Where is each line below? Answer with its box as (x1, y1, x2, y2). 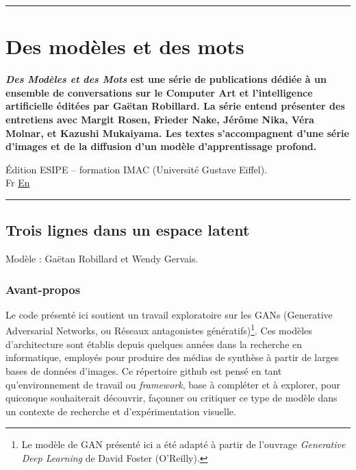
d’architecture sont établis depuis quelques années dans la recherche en (5, 336, 303, 351)
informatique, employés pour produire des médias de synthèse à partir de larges (5, 350, 339, 364)
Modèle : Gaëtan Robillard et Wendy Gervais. (5, 251, 199, 266)
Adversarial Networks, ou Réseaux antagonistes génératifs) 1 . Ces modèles (5, 321, 312, 338)
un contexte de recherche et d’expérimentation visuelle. (5, 404, 236, 418)
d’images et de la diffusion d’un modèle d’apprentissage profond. (5, 139, 317, 153)
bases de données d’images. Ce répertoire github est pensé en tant (5, 363, 282, 378)
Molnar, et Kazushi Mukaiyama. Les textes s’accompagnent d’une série (5, 125, 349, 140)
